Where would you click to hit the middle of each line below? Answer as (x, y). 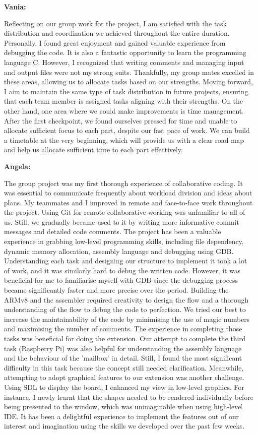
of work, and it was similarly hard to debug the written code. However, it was (122, 270)
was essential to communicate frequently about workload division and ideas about (128, 193)
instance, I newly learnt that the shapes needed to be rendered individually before (129, 397)
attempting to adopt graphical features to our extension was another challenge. (124, 377)
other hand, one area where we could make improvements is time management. (124, 110)
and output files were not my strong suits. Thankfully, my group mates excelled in (129, 72)
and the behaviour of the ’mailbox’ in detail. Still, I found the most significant (123, 358)
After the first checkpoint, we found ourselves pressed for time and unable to (121, 120)
